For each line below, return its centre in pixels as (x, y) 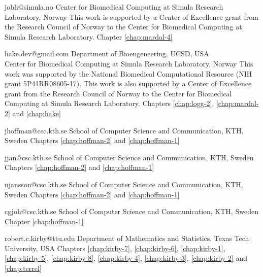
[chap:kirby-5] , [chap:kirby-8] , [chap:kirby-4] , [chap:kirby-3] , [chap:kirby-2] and (126, 258)
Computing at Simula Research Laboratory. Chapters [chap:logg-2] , (109, 103)
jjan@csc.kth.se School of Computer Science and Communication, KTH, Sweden (129, 157)
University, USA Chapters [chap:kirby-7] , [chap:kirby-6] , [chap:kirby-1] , (115, 248)
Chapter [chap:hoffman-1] (44, 221)
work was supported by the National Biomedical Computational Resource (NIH (128, 73)
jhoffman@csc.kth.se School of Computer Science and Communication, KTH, (124, 130)
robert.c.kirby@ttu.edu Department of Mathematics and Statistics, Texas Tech (127, 238)
